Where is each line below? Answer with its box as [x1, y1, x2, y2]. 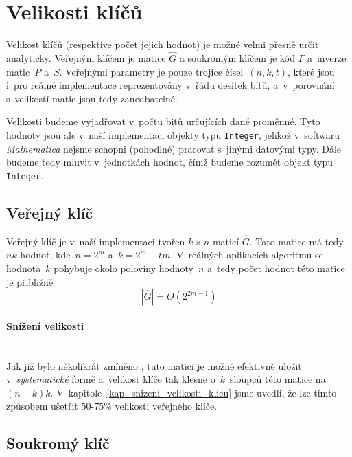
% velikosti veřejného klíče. [104, 399, 218, 413]
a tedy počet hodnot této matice [207, 261, 345, 276]
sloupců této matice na [229, 372, 326, 386]
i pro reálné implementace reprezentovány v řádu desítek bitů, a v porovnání [6, 78, 335, 92]
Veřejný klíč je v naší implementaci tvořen [6, 234, 185, 248]
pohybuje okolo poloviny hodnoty [54, 261, 194, 276]
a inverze [307, 50, 347, 65]
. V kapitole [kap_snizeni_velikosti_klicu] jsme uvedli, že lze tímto [50, 385, 337, 399]
